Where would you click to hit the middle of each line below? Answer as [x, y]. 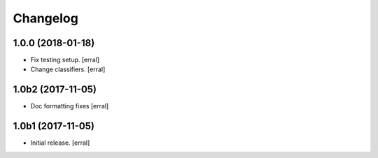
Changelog [45, 18]
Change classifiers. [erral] [68, 69]
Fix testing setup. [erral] [65, 60]
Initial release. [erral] [60, 143]
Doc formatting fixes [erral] [70, 106]
